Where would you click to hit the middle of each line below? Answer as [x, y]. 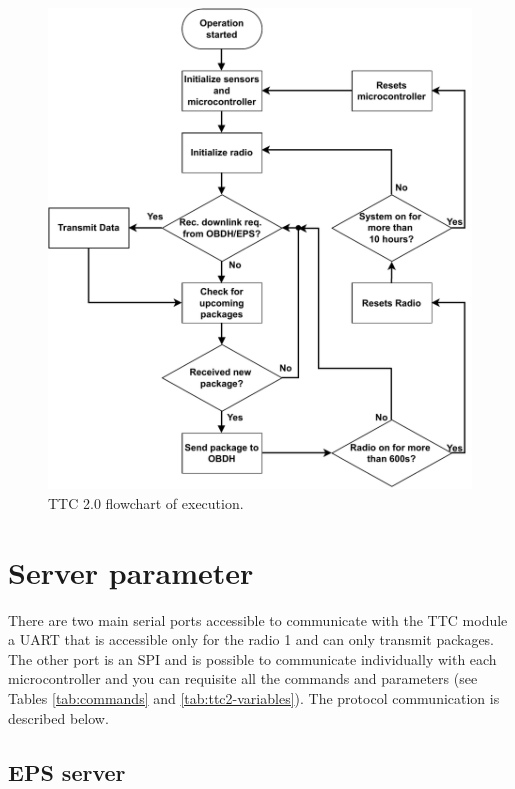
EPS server [67, 771]
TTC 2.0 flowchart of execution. [146, 502]
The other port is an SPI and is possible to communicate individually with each [252, 658]
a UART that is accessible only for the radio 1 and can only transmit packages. [251, 639]
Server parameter [131, 571]
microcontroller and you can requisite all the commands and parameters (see [243, 678]
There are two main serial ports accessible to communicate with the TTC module [258, 619]
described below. [58, 717]
